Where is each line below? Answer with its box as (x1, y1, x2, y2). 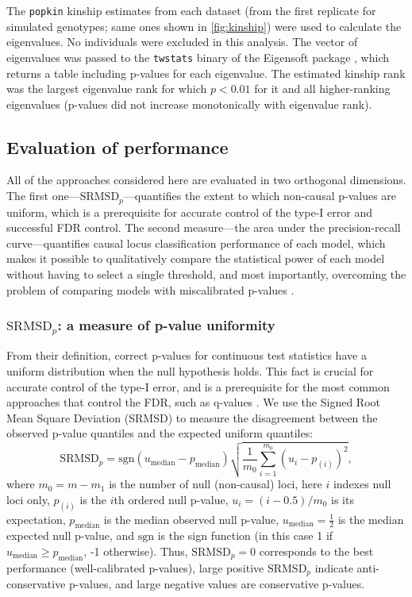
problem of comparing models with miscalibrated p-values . (6, 281, 295, 298)
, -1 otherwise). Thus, (83, 543, 188, 560)
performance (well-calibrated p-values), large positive (6, 559, 264, 576)
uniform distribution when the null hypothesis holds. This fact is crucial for (6, 363, 374, 379)
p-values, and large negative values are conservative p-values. (69, 576, 365, 592)
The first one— (6, 187, 80, 204)
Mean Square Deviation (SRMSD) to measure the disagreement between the (6, 409, 378, 426)
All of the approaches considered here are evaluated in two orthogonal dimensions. (6, 171, 406, 188)
